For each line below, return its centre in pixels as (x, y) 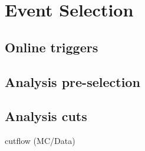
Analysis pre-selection (72, 81)
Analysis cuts (46, 116)
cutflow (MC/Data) (40, 141)
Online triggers (52, 47)
